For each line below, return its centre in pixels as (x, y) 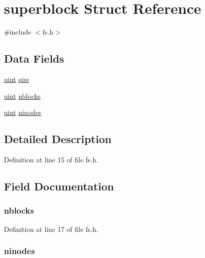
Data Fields (34, 58)
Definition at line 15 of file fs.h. (51, 159)
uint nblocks (22, 95)
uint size (17, 79)
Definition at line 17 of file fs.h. (51, 229)
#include (18, 32)
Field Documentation (59, 186)
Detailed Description (58, 139)
